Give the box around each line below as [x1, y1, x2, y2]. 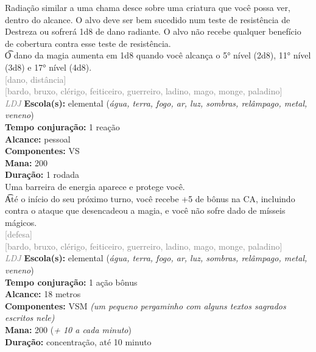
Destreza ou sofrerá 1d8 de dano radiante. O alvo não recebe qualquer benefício [5, 25, 301, 38]
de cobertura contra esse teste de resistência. [5, 37, 171, 49]
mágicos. [5, 216, 37, 228]
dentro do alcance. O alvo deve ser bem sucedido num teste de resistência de [5, 13, 290, 26]
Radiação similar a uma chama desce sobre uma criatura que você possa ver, [5, 1, 290, 13]
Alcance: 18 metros [5, 287, 81, 300]
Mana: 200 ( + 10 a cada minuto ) [5, 323, 132, 336]
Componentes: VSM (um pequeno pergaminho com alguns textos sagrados [5, 299, 286, 312]
